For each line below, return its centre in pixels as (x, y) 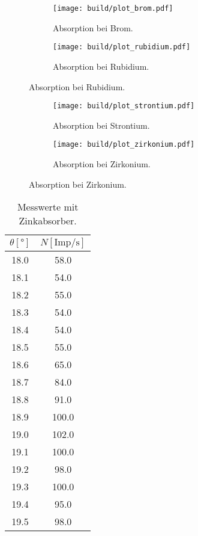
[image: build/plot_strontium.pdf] (124, 106)
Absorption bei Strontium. (101, 125)
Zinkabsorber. (48, 221)
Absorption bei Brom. (93, 27)
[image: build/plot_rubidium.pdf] (122, 47)
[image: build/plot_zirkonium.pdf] (124, 145)
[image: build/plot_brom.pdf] (113, 8)
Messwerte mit (48, 207)
